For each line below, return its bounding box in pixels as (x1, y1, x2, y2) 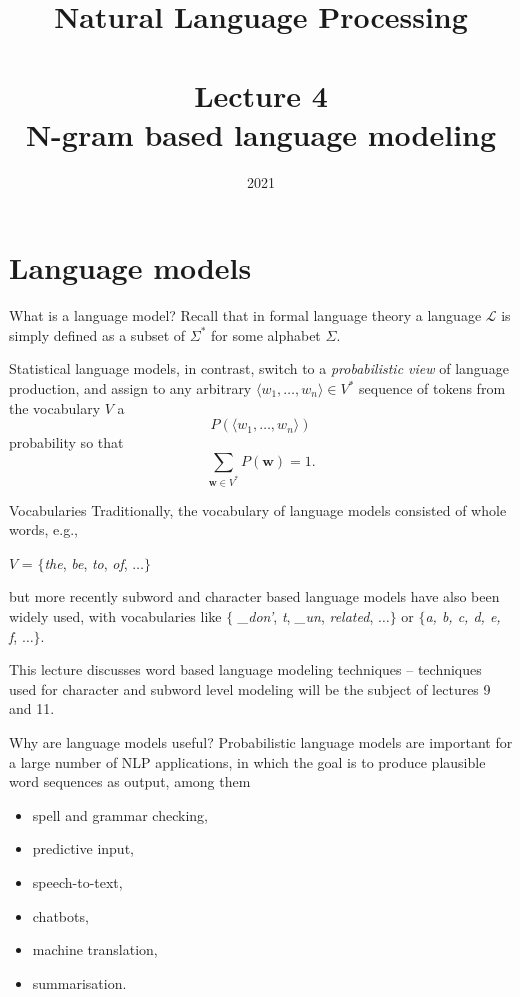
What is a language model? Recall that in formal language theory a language (9, 305, 482, 326)
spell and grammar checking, (32, 804, 208, 825)
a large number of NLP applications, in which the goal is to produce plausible (9, 751, 486, 772)
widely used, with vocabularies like (9, 606, 222, 627)
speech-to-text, (32, 871, 123, 892)
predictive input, (32, 838, 134, 859)
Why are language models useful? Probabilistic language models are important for (9, 732, 513, 753)
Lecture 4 (194, 74, 328, 115)
